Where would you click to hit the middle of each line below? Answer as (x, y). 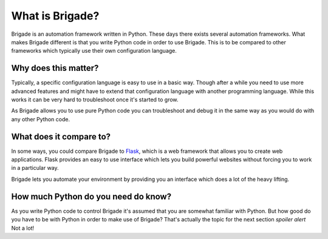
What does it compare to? (61, 136)
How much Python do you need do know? (91, 196)
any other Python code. (40, 119)
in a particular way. (35, 168)
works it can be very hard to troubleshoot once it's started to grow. (95, 99)
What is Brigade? (55, 16)
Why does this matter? (55, 68)
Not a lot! (23, 228)
